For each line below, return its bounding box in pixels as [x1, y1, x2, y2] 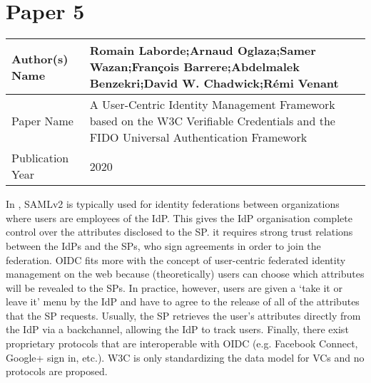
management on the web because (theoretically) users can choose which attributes [6, 266, 365, 281]
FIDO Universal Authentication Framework [89, 129, 308, 146]
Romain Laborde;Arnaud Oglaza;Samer [89, 42, 316, 59]
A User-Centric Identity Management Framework [89, 96, 335, 113]
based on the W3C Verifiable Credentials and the [89, 112, 335, 130]
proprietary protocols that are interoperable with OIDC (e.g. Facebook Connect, [6, 336, 358, 351]
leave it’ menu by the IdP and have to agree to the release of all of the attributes [6, 294, 360, 309]
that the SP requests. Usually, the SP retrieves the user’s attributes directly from [6, 308, 361, 322]
